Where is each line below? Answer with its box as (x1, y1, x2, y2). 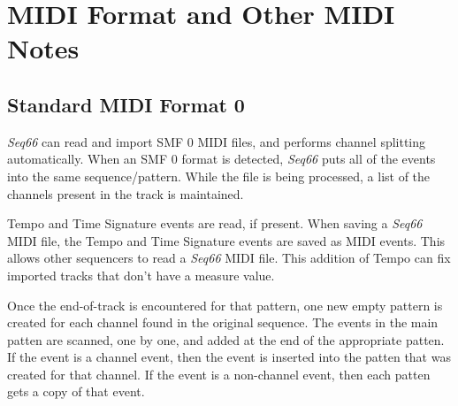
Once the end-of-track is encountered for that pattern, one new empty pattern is (7, 295, 443, 314)
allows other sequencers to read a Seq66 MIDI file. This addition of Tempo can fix (7, 249, 451, 267)
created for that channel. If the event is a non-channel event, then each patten (7, 364, 431, 383)
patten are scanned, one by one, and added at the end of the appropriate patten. (7, 330, 445, 349)
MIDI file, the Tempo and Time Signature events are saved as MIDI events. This (7, 231, 446, 249)
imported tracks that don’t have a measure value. (7, 265, 275, 284)
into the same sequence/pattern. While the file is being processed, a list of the (7, 166, 431, 185)
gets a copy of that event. (7, 382, 145, 401)
